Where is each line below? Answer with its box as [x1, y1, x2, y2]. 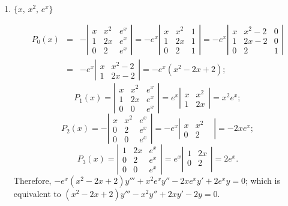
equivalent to [13, 187, 61, 200]
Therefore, [13, 174, 52, 187]
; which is [245, 174, 280, 187]
